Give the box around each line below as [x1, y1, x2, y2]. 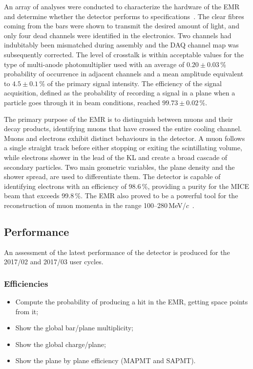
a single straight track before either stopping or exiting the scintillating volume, [4, 142, 242, 153]
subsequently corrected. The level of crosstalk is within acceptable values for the [4, 49, 244, 59]
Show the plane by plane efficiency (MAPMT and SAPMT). [15, 355, 196, 366]
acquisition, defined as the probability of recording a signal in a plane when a [4, 88, 235, 98]
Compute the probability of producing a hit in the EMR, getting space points [15, 297, 248, 307]
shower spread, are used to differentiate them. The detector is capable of [4, 171, 221, 182]
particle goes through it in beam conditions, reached [4, 97, 160, 107]
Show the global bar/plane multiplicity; [15, 323, 133, 333]
